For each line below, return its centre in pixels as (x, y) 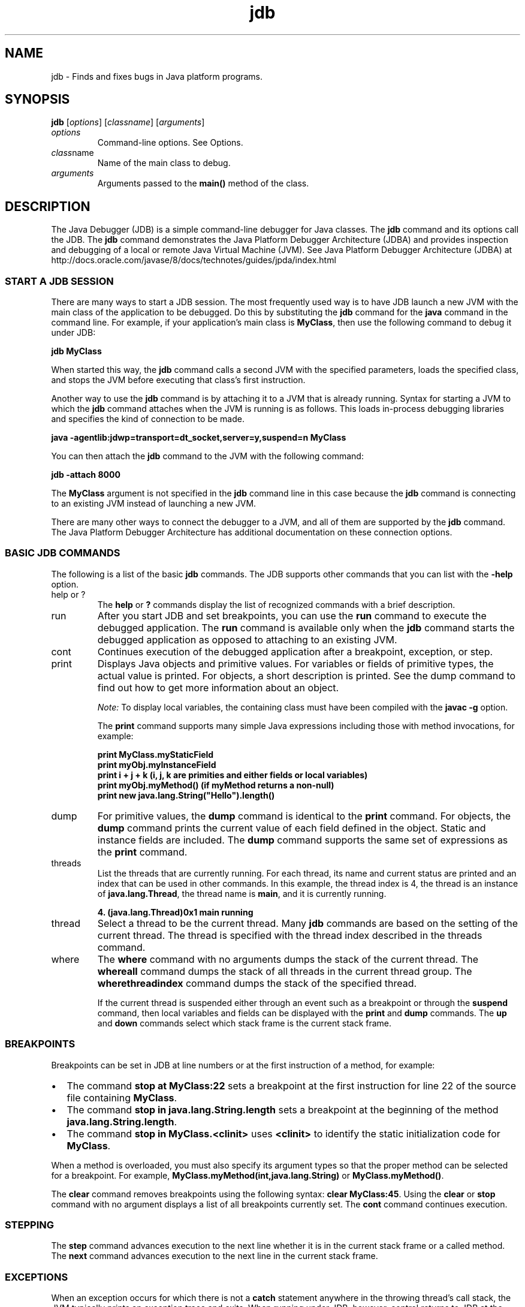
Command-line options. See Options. (170, 143)
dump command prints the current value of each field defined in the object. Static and (292, 828)
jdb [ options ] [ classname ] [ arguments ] (128, 122)
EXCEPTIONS (37, 1277)
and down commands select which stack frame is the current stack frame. (245, 1023)
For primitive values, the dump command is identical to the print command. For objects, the (304, 816)
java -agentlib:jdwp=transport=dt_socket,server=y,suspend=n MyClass (199, 438)
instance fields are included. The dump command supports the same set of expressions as (303, 840)
